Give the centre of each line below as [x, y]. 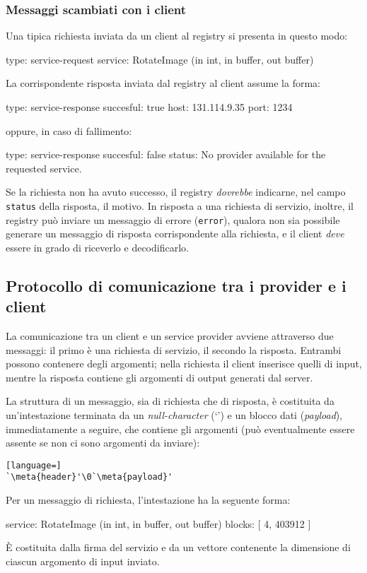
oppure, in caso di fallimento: [69, 130]
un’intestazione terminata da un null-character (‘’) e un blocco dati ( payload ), [174, 415]
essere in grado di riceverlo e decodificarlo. [97, 247]
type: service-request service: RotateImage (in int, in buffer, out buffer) [160, 59]
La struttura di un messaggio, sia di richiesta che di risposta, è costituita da [170, 401]
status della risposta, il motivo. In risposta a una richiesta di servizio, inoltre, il [180, 205]
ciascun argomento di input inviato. [83, 561]
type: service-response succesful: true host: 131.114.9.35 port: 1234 [149, 107]
